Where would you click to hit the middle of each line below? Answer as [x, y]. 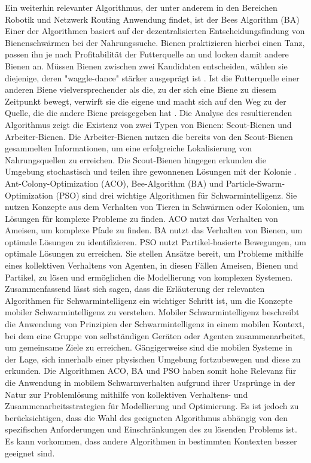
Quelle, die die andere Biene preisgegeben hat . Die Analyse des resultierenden [149, 113]
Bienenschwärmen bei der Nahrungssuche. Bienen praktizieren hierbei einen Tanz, [155, 42]
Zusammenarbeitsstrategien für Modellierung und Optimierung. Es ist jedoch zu [152, 406]
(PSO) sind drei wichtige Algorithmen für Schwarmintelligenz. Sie [176, 195]
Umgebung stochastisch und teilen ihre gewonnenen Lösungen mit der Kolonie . [151, 171]
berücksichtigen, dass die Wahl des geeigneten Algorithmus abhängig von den [146, 417]
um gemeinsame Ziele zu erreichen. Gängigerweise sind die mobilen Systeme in [149, 347]
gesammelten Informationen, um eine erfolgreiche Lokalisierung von [129, 148]
